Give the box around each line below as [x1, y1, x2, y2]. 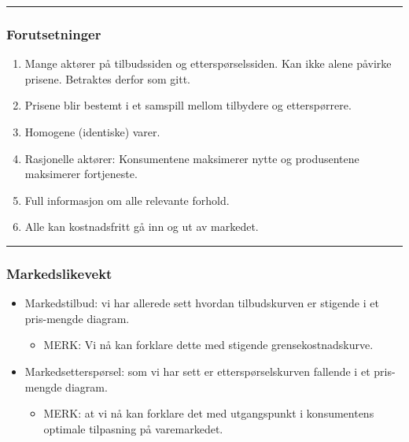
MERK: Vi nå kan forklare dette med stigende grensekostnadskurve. [43, 336, 374, 353]
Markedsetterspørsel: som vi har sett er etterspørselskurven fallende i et [24, 362, 370, 379]
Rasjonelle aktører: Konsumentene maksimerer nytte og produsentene [24, 150, 359, 166]
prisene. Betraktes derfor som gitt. [24, 70, 190, 87]
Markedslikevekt [6, 263, 112, 283]
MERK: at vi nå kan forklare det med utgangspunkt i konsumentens [43, 405, 374, 422]
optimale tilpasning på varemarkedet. [43, 420, 223, 436]
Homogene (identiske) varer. [24, 124, 160, 139]
